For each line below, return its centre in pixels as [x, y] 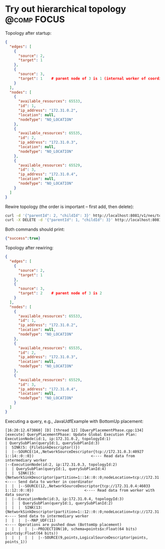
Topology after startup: [28, 33]
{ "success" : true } [23, 238]
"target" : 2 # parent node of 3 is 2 [60, 293]
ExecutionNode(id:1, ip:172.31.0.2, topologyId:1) [58, 439]
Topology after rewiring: [29, 248]
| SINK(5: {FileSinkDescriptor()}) [42, 447]
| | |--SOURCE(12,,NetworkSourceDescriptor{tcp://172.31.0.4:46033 [78, 486]
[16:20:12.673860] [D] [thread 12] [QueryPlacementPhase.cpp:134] [74, 430]
